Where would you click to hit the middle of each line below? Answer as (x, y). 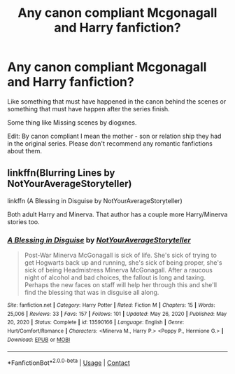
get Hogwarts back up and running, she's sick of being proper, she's (123, 263)
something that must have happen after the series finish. (88, 109)
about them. (24, 151)
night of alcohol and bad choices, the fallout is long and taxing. (115, 277)
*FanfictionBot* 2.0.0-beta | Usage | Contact (69, 362)
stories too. (23, 221)
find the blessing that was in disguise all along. (92, 293)
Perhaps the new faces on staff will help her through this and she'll (121, 285)
